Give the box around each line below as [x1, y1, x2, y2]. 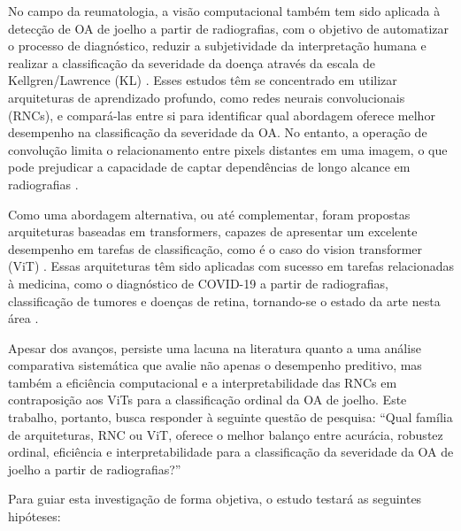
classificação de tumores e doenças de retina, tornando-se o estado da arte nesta [8, 291, 441, 310]
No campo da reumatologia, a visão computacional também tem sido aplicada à [8, 2, 441, 19]
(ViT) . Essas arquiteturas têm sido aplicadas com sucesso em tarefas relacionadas [8, 257, 454, 275]
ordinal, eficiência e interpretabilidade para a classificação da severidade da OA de [8, 442, 454, 461]
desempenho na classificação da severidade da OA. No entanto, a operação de [8, 123, 427, 142]
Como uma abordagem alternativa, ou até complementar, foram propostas [8, 204, 411, 223]
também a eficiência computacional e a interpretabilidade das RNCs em [8, 373, 397, 391]
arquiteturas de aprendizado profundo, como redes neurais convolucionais [8, 88, 405, 106]
